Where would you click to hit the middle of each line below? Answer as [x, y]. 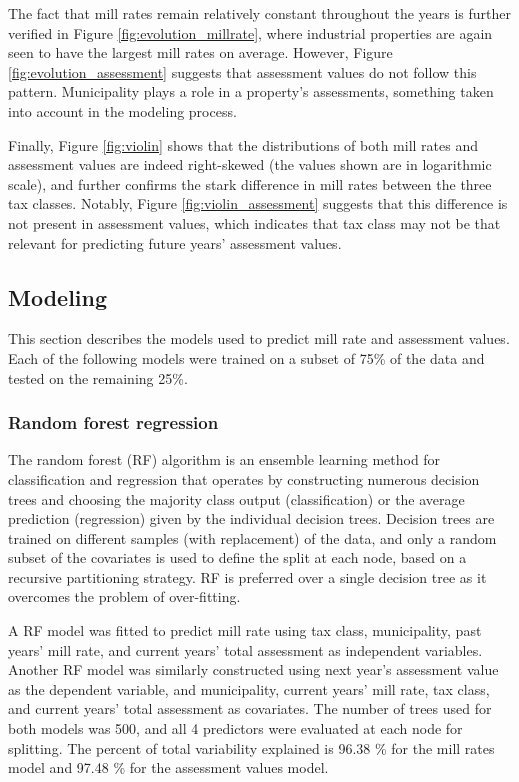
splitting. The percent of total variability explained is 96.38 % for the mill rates [251, 747]
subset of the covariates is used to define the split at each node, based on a [237, 557]
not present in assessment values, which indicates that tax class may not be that [254, 222]
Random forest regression [113, 422]
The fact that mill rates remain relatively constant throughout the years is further [260, 13]
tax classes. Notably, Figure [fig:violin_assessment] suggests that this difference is [258, 203]
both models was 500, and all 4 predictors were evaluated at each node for [235, 728]
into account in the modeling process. [122, 110]
